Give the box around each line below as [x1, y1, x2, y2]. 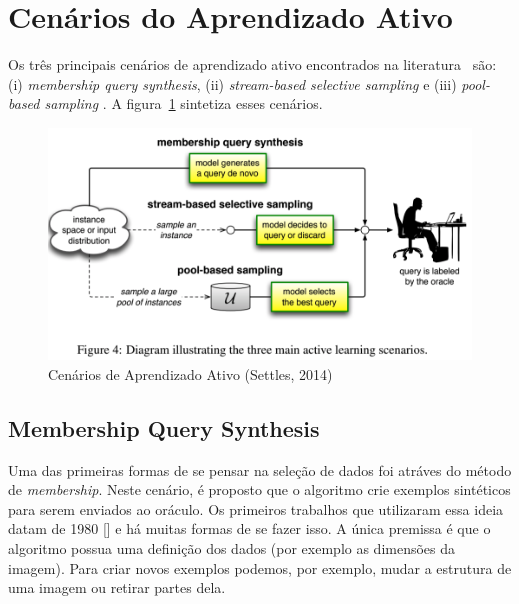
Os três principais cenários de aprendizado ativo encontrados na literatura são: [8, 54, 497, 75]
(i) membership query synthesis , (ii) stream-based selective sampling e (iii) [8, 73, 457, 94]
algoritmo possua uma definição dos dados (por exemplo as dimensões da [8, 538, 456, 559]
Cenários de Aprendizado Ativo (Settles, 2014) [48, 363, 333, 384]
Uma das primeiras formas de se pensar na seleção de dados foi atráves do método [8, 459, 512, 480]
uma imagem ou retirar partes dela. [8, 577, 226, 598]
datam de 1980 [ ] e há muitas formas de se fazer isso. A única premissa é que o [8, 518, 491, 539]
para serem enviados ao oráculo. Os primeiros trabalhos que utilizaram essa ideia [8, 498, 504, 519]
